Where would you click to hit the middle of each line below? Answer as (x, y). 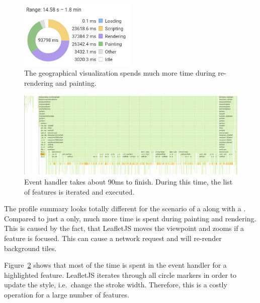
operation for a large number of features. (67, 295)
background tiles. (30, 248)
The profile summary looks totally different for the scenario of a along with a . (125, 208)
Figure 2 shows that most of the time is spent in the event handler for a (115, 265)
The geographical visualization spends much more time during (120, 73)
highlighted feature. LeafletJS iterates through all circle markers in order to (120, 275)
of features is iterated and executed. (79, 191)
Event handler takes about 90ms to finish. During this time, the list (128, 182)
